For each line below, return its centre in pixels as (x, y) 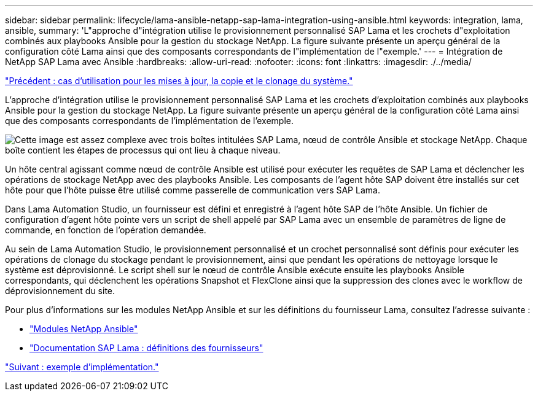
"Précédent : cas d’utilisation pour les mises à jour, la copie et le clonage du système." (179, 81)
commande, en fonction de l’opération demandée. (106, 230)
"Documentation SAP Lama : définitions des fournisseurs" (146, 348)
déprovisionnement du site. (60, 291)
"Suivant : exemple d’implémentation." (82, 367)
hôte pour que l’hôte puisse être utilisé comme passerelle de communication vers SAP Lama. (193, 190)
